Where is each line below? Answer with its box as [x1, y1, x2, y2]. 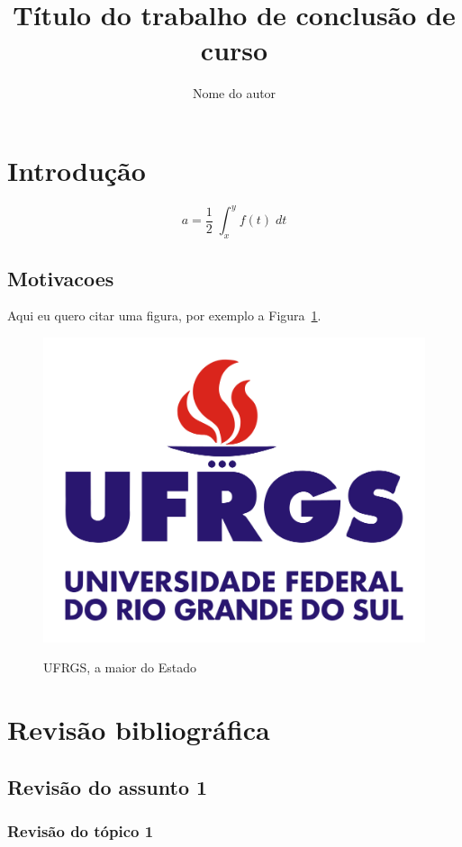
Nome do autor [192, 84, 276, 103]
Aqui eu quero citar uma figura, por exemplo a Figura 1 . [7, 306, 322, 325]
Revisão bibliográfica [7, 711, 270, 748]
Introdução [7, 151, 146, 188]
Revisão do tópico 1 [7, 819, 154, 842]
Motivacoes [7, 264, 114, 292]
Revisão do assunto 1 [7, 772, 208, 800]
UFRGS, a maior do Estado [43, 658, 196, 677]
